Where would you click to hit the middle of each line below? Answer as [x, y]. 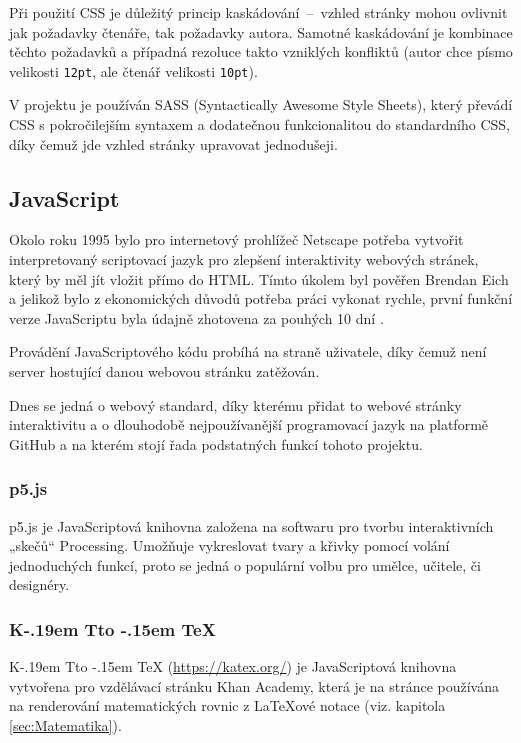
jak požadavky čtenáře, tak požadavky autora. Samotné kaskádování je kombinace [261, 31]
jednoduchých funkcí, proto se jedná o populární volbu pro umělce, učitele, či [245, 564]
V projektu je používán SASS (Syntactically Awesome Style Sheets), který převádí [261, 104]
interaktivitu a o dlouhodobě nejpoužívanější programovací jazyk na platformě [249, 424]
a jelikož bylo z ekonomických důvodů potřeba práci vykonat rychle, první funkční [261, 298]
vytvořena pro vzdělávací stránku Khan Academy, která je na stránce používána [254, 685]
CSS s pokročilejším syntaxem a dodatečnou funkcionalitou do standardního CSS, [259, 124]
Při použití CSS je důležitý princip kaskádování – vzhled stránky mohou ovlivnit [258, 12]
